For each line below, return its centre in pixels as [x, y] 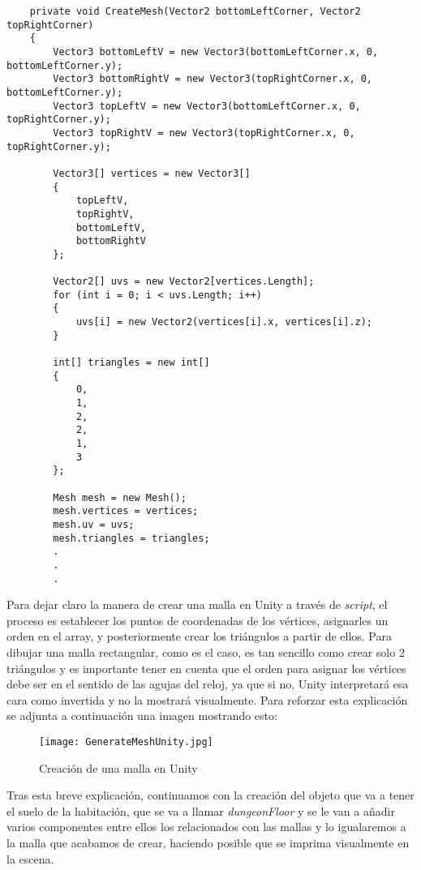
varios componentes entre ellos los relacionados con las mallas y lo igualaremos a [206, 827]
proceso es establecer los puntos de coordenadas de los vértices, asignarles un [198, 620]
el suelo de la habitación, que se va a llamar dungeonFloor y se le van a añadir [201, 810]
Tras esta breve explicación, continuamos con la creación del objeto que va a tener [210, 795]
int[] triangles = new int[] [131, 363]
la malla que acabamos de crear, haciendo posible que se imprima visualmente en [208, 842]
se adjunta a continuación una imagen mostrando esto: [142, 716]
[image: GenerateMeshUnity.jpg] [126, 741]
